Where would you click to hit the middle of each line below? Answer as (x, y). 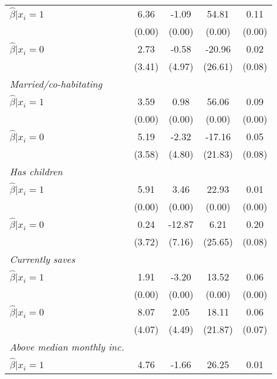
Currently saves (42, 259)
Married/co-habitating (56, 84)
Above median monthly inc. (67, 347)
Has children (36, 171)
